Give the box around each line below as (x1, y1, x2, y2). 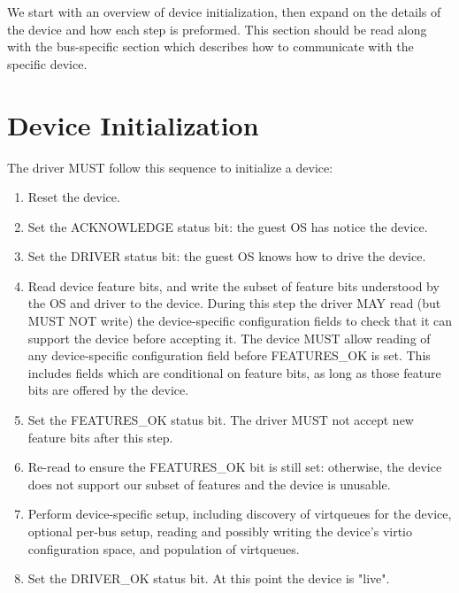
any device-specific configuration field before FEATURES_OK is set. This (27, 346, 431, 365)
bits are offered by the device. (27, 381, 189, 399)
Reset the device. (27, 188, 120, 206)
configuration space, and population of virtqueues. (27, 539, 300, 558)
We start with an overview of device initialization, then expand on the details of (7, 3, 441, 20)
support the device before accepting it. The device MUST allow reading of (27, 328, 431, 347)
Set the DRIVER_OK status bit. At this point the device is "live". (27, 569, 390, 588)
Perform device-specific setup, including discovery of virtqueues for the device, (27, 504, 452, 523)
